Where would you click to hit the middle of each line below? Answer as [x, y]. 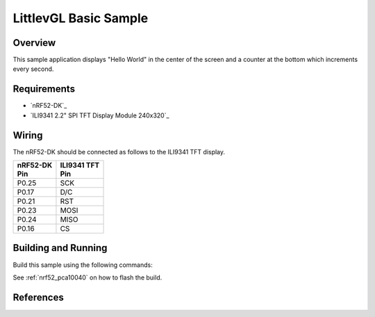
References [38, 297]
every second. [33, 69]
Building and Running [60, 248]
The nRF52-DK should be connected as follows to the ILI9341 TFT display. [119, 152]
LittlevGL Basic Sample [81, 18]
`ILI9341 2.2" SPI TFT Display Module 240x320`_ [100, 115]
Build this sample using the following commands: [83, 265]
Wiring [28, 135]
